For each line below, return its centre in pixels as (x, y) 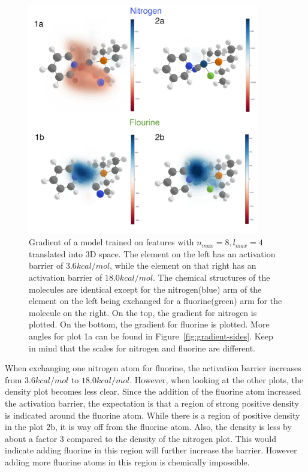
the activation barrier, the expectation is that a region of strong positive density (152, 403)
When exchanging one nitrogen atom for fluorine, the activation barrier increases (153, 368)
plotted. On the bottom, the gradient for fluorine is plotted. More (149, 324)
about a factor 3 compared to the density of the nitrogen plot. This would (141, 438)
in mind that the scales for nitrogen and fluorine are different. (142, 348)
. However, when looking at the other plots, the (217, 379)
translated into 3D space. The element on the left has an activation (152, 253)
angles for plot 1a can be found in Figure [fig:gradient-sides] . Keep (151, 336)
